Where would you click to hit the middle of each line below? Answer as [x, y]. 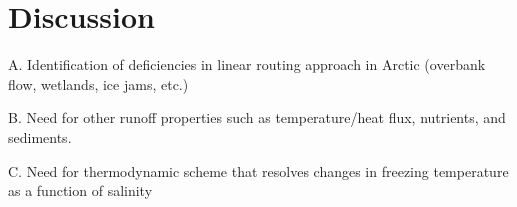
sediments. [40, 136]
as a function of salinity [80, 190]
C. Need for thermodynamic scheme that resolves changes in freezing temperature [258, 170]
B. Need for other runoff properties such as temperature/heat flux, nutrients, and [257, 117]
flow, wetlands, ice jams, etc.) [98, 83]
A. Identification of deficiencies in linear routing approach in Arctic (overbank [247, 64]
